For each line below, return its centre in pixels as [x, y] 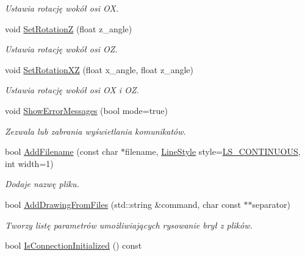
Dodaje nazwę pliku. [42, 184]
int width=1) [29, 163]
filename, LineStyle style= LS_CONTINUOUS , [213, 151]
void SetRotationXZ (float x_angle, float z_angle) [99, 69]
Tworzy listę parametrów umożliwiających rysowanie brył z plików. [129, 225]
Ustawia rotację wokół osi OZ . [61, 49]
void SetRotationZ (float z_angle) [69, 28]
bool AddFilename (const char [62, 151]
